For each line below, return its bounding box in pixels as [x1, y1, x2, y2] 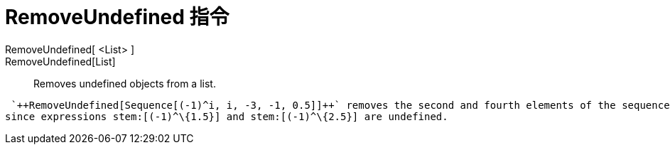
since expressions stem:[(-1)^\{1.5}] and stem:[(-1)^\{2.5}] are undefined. [5, 110, 448, 122]
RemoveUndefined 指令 [5, 5, 229, 29]
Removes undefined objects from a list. [33, 77, 216, 90]
